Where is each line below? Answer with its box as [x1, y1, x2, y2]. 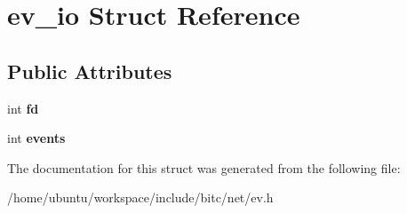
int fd [7, 99, 39, 117]
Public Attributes [7, 57, 172, 84]
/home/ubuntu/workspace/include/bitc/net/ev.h [7, 188, 274, 207]
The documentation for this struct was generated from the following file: [7, 158, 401, 177]
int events [7, 129, 66, 147]
